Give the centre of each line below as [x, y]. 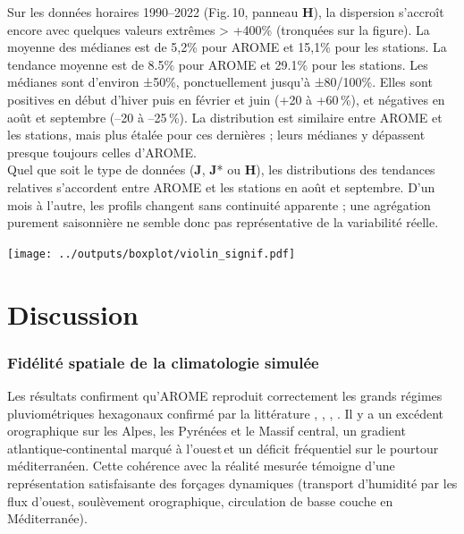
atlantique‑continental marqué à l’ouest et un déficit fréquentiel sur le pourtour [223, 448]
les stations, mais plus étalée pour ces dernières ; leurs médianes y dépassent [216, 135]
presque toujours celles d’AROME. [102, 152]
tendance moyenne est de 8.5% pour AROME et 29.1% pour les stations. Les [218, 64]
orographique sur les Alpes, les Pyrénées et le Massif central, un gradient [207, 431]
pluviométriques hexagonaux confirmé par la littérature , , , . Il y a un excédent [225, 413]
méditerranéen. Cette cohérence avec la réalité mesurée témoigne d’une [201, 466]
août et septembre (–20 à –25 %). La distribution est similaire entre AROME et [225, 117]
